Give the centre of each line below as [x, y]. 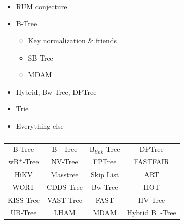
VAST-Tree [65, 199]
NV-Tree [65, 162]
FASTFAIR [152, 162]
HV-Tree [152, 199]
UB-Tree [24, 212]
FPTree [105, 162]
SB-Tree [41, 57]
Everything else [40, 126]
